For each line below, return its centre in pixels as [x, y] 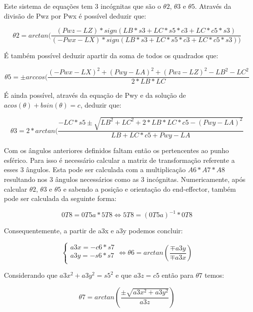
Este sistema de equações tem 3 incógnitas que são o [83, 6]
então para [178, 275]
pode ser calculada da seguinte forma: [60, 198]
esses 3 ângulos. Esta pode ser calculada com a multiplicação [95, 169]
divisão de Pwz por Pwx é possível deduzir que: [75, 15]
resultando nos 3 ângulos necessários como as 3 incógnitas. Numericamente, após [125, 179]
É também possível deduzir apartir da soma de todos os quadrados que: [111, 56]
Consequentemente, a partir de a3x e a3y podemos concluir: [94, 231]
